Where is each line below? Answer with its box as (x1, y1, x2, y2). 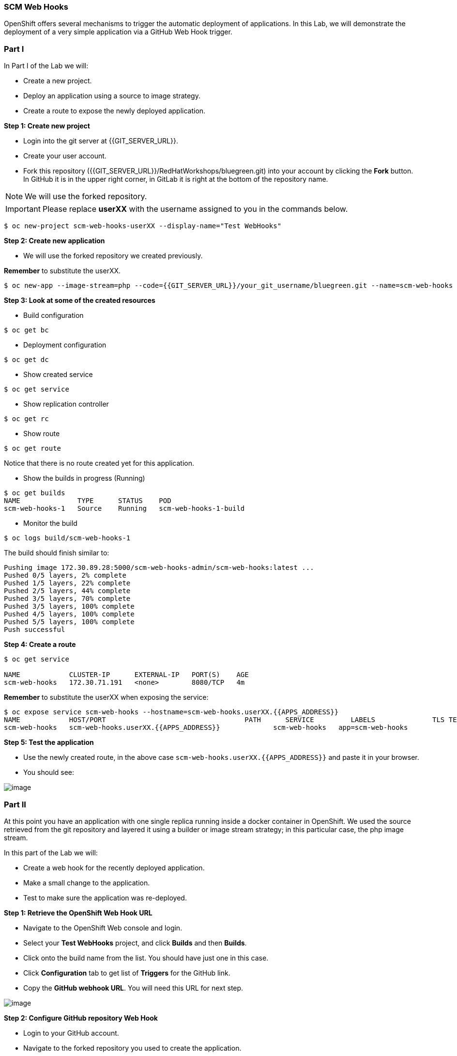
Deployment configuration (23, 341, 107, 349)
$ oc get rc (4, 415, 49, 423)
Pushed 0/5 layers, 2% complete (4, 571, 126, 580)
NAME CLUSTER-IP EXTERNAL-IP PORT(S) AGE (4, 671, 249, 679)
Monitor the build (23, 519, 77, 528)
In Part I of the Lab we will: (4, 62, 89, 70)
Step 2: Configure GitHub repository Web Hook (4, 1013, 158, 1022)
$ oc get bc (4, 326, 49, 334)
